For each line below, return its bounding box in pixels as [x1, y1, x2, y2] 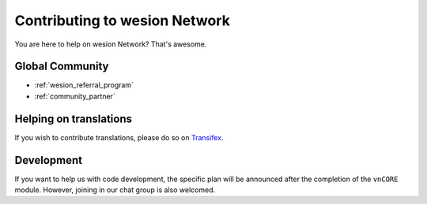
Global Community [14, 60, 110, 73]
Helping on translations [14, 112, 133, 125]
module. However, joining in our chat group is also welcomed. [14, 185, 216, 195]
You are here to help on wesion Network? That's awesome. [14, 39, 207, 49]
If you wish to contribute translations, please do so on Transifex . [14, 132, 224, 142]
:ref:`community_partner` [34, 91, 116, 101]
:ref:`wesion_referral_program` [34, 80, 134, 90]
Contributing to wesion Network [14, 12, 231, 29]
